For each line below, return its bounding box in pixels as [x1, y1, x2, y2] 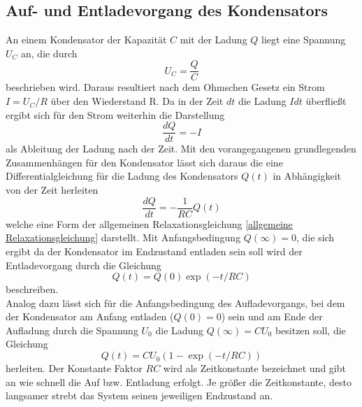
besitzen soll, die [275, 322, 346, 337]
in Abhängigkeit [273, 169, 342, 183]
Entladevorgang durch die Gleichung [6, 257, 161, 272]
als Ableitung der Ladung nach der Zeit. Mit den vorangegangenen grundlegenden [6, 141, 356, 156]
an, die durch [21, 45, 78, 60]
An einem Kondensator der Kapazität [6, 32, 167, 47]
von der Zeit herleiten [6, 183, 99, 197]
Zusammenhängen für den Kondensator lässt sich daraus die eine [6, 155, 283, 169]
